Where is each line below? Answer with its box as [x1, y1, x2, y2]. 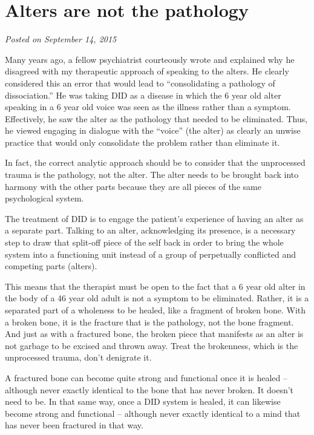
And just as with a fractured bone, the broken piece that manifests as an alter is [5, 327, 304, 340]
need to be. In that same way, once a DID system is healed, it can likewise [5, 395, 281, 408]
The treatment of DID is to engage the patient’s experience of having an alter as [5, 212, 304, 224]
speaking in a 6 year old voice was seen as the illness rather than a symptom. [5, 100, 291, 113]
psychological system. [5, 192, 84, 204]
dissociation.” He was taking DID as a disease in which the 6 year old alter [5, 88, 281, 101]
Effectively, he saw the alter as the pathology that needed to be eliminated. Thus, [5, 112, 308, 125]
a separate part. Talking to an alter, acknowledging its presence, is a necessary [5, 224, 296, 237]
